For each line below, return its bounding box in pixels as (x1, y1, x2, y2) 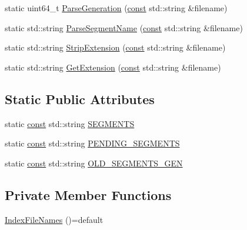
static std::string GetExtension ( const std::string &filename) (5, 61, 221, 73)
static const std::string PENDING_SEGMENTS (5, 137, 180, 149)
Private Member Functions (5, 185, 172, 204)
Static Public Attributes (5, 89, 155, 108)
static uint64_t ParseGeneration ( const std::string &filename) (5, 2, 228, 14)
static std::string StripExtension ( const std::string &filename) (5, 41, 226, 54)
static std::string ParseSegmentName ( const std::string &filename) (5, 21, 243, 34)
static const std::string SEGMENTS (5, 117, 135, 129)
